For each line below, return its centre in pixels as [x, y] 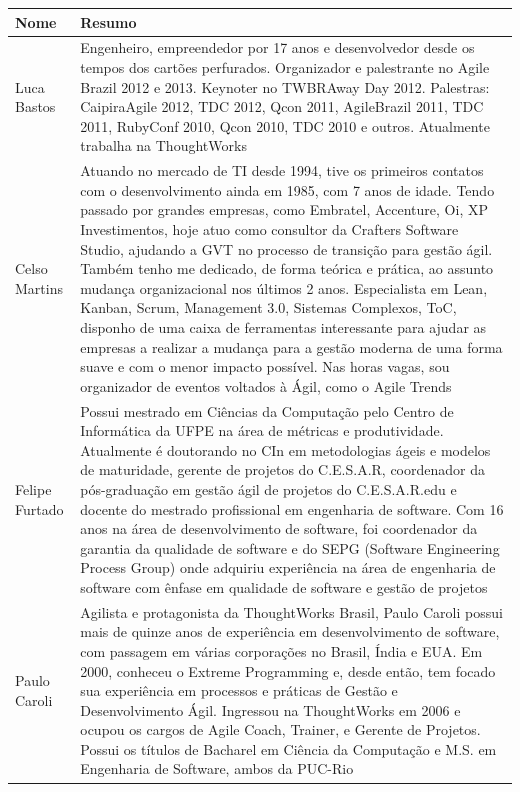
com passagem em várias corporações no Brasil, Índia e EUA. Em [281, 650]
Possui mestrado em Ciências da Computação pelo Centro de [267, 410]
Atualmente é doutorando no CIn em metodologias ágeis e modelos [285, 449]
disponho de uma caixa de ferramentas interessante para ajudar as [283, 326]
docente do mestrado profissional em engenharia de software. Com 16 [292, 508]
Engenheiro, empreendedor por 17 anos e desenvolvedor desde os [277, 47]
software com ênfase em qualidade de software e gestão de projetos [284, 586]
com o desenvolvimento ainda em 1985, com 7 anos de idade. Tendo [287, 189]
